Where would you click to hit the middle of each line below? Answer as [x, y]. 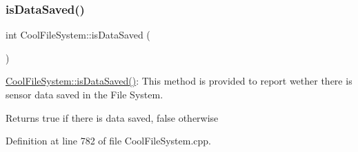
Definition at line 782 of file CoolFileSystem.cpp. [108, 141]
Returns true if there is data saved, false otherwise [112, 117]
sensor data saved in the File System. [84, 94]
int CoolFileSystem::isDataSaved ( [78, 35]
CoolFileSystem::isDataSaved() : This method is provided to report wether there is [179, 81]
